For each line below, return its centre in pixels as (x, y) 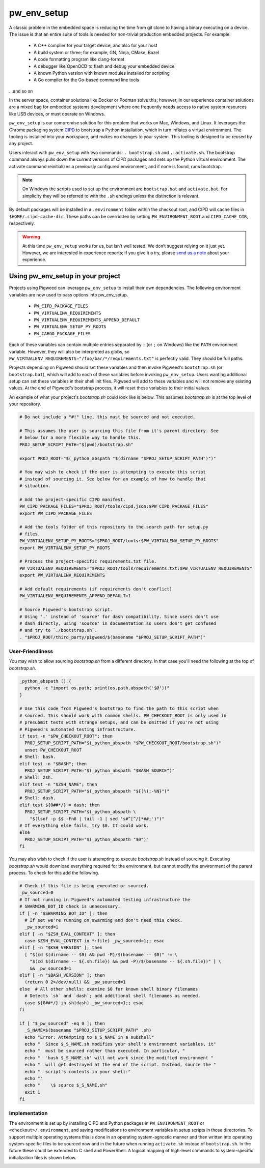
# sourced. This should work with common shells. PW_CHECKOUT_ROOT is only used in (123, 715)
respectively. (22, 223)
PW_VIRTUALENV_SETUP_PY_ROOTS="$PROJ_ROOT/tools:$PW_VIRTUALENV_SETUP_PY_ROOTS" (119, 541)
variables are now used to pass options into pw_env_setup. (68, 294)
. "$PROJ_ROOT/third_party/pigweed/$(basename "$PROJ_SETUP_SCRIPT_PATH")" (113, 637)
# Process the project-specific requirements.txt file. (88, 561)
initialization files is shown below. (43, 1157)
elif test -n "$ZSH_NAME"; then (58, 784)
